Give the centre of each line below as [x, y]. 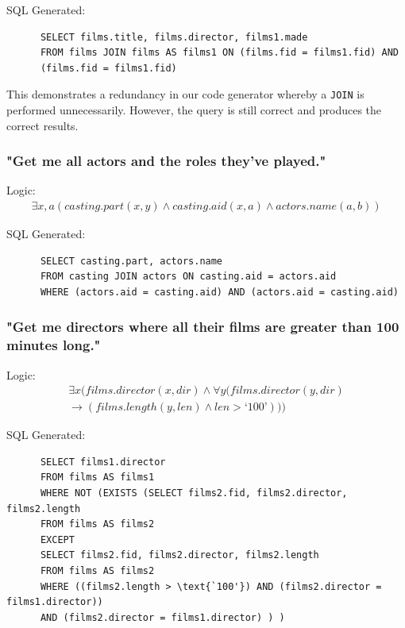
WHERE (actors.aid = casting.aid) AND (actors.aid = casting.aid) [219, 292]
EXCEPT [57, 539]
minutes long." [54, 345]
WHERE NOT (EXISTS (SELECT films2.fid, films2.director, [194, 493]
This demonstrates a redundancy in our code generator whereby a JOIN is [185, 94]
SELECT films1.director [103, 462]
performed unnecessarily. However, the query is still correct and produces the [194, 110]
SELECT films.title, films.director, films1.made [174, 37]
